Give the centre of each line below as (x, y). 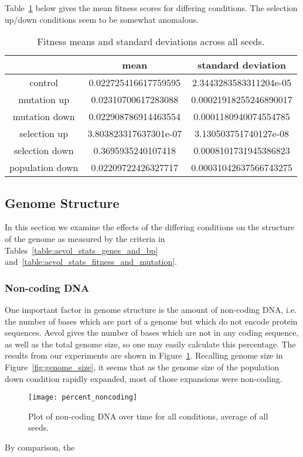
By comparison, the (40, 447)
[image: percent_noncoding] (83, 398)
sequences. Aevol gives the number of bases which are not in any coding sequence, (152, 332)
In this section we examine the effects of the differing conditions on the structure (150, 227)
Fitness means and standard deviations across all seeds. (151, 42)
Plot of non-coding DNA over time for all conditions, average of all (148, 416)
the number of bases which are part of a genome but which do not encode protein (151, 321)
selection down (44, 151)
